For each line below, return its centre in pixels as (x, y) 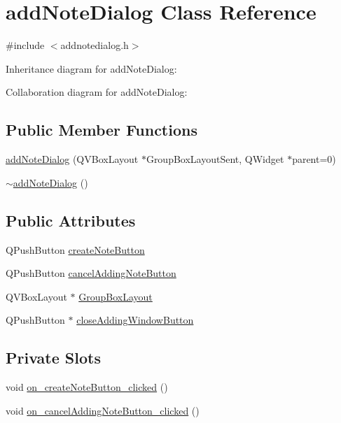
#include (25, 45)
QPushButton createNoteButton (75, 249)
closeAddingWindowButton (135, 320)
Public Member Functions (102, 130)
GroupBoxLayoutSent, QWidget (215, 159)
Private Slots (53, 358)
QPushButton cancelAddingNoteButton (91, 273)
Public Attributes (71, 220)
